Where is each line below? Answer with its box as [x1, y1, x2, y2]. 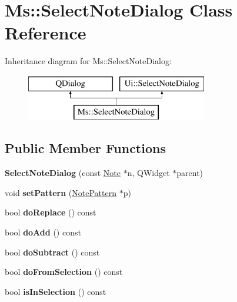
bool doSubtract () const [5, 245, 100, 258]
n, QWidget [127, 167, 170, 179]
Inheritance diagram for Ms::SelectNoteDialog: [5, 55, 172, 67]
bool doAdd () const [5, 226, 81, 238]
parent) [176, 167, 203, 179]
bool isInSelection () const [5, 285, 106, 297]
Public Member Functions [5, 139, 166, 157]
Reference [5, 21, 86, 45]
